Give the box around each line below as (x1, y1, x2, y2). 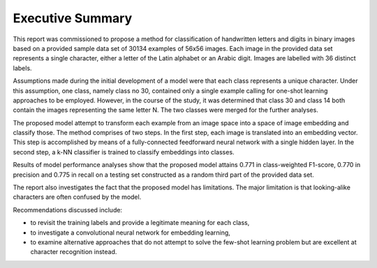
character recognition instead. (30, 248, 117, 256)
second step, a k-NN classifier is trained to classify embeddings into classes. (13, 148, 235, 156)
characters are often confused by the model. (13, 193, 142, 201)
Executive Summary (13, 10, 133, 26)
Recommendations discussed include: (13, 205, 122, 214)
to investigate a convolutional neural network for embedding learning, (30, 228, 230, 237)
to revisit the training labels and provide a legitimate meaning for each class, (30, 219, 250, 227)
